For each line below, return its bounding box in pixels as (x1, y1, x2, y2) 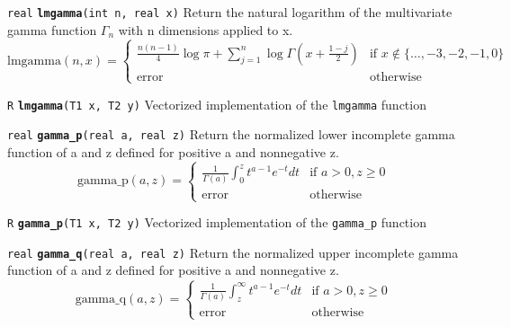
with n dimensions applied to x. (118, 20, 293, 39)
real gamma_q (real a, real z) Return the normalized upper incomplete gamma (7, 243, 459, 261)
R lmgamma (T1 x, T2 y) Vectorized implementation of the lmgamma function (7, 94, 426, 113)
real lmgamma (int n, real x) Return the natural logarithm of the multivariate (7, 3, 453, 21)
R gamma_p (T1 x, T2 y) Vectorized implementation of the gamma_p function (7, 213, 426, 232)
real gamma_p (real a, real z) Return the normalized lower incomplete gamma (7, 125, 455, 144)
